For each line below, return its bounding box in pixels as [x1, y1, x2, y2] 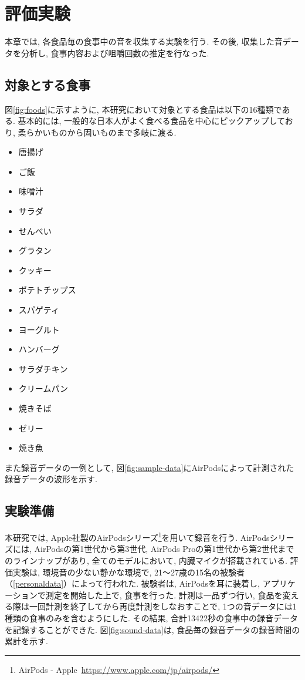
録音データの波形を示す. [5, 473, 97, 485]
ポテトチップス [18, 284, 76, 296]
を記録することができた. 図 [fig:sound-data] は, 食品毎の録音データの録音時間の [5, 623, 300, 635]
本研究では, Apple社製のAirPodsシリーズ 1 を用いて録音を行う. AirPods [5, 530, 270, 543]
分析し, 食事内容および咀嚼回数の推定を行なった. [21, 46, 209, 59]
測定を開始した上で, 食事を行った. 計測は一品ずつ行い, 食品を [45, 588, 283, 601]
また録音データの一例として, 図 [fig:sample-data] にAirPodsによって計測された [5, 461, 294, 473]
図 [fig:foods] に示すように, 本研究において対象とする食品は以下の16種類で [5, 103, 282, 115]
